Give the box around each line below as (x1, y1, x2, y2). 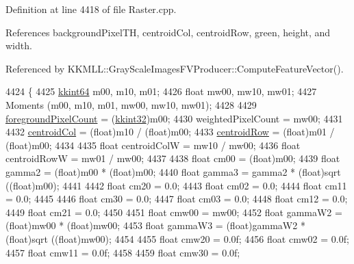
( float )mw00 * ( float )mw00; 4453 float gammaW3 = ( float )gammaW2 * (5, 218, 305, 233)
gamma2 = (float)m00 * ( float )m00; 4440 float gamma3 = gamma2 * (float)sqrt (5, 164, 341, 179)
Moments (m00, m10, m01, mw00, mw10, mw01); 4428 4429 (5, 97, 257, 111)
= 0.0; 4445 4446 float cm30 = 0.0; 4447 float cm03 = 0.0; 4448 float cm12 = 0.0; (5, 192, 348, 206)
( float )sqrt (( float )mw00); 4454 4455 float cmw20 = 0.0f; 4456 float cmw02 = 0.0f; (5, 231, 349, 246)
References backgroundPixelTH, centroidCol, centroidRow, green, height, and (5, 25, 331, 39)
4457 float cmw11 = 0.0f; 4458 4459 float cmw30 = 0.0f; (5, 245, 240, 259)
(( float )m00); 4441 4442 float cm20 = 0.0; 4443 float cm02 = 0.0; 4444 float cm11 (5, 178, 347, 192)
